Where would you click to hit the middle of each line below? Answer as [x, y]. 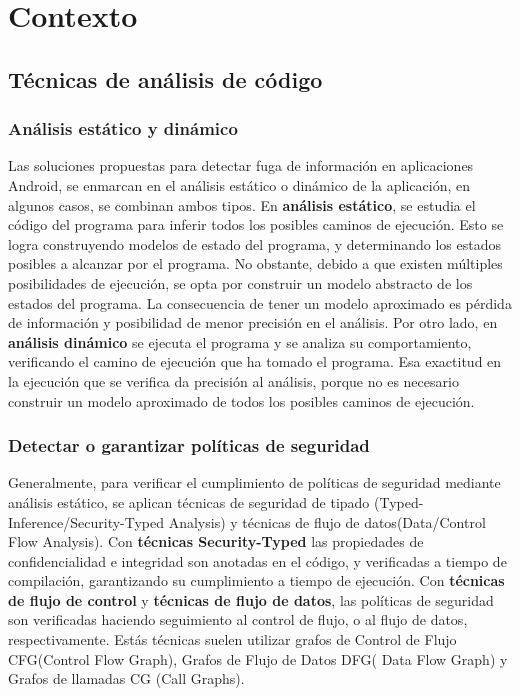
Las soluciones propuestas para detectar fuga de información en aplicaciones [241, 165]
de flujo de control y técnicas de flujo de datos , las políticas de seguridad [251, 599]
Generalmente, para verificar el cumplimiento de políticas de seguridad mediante [254, 482]
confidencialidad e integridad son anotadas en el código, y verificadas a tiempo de [257, 560]
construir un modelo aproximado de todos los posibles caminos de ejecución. [241, 400]
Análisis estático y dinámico [123, 128]
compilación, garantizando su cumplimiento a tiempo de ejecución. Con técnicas [256, 580]
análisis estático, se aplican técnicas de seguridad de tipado [189, 501]
